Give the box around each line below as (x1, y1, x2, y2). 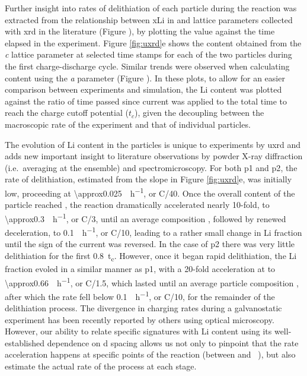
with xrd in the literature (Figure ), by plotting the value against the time (5, 25, 275, 37)
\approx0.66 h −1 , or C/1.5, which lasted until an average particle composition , (5, 274, 299, 289)
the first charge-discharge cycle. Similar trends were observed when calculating (5, 59, 290, 72)
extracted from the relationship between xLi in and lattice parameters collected (5, 13, 293, 26)
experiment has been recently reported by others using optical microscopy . (5, 313, 274, 326)
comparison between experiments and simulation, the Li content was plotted (5, 83, 282, 96)
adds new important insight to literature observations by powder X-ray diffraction (5, 150, 303, 162)
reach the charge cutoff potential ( (5, 106, 129, 119)
